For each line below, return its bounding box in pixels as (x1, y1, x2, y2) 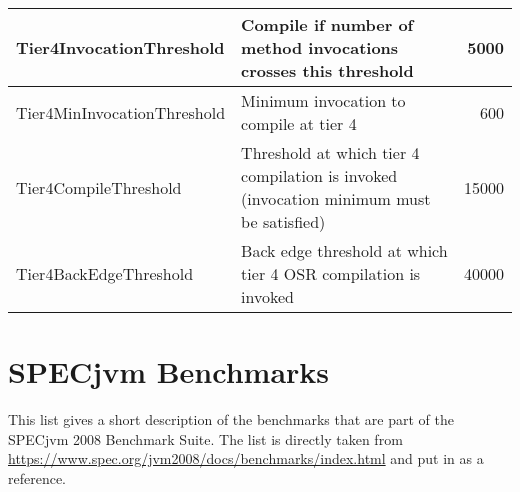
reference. (8, 467, 67, 488)
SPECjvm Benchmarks (8, 351, 330, 392)
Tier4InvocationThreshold (16, 36, 225, 59)
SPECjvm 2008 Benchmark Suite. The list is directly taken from (8, 428, 403, 449)
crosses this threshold (241, 59, 414, 82)
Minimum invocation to (241, 89, 406, 112)
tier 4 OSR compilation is (241, 262, 421, 285)
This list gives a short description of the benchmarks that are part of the (8, 409, 454, 430)
